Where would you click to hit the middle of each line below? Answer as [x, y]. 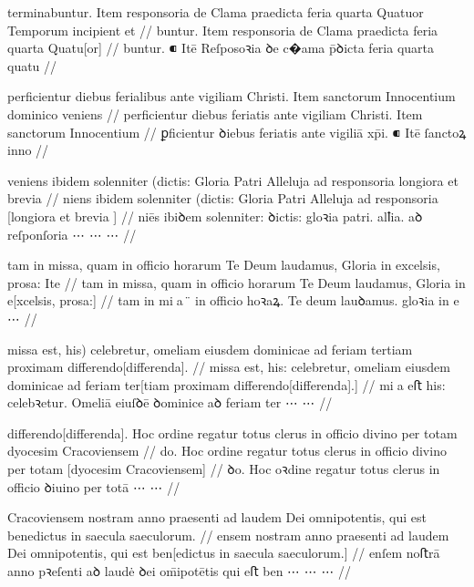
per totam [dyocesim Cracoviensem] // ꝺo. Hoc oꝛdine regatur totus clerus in [224, 469]
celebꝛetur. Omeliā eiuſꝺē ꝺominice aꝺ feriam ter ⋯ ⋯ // [170, 402]
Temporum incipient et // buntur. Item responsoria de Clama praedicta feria [223, 30]
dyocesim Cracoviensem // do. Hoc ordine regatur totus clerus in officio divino [227, 451]
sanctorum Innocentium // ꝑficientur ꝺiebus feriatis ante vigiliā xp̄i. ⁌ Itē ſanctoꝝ [237, 132]
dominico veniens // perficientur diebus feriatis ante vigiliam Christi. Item [215, 113]
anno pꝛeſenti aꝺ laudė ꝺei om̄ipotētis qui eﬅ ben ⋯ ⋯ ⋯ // [180, 571]
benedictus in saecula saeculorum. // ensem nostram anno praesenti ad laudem [228, 535]
